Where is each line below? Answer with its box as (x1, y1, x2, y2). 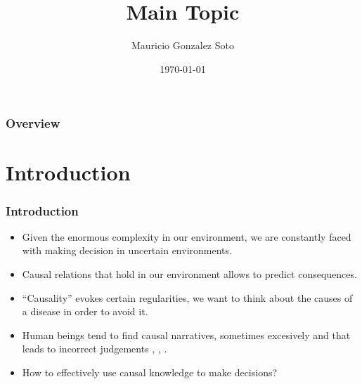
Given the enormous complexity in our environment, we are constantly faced (22, 229, 351, 244)
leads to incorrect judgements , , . (22, 341, 167, 356)
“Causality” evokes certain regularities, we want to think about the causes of (22, 290, 353, 305)
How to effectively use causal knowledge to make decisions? (22, 364, 278, 379)
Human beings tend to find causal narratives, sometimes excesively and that (22, 327, 351, 342)
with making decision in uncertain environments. (22, 243, 232, 258)
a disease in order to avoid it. (22, 304, 148, 319)
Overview (6, 114, 60, 132)
